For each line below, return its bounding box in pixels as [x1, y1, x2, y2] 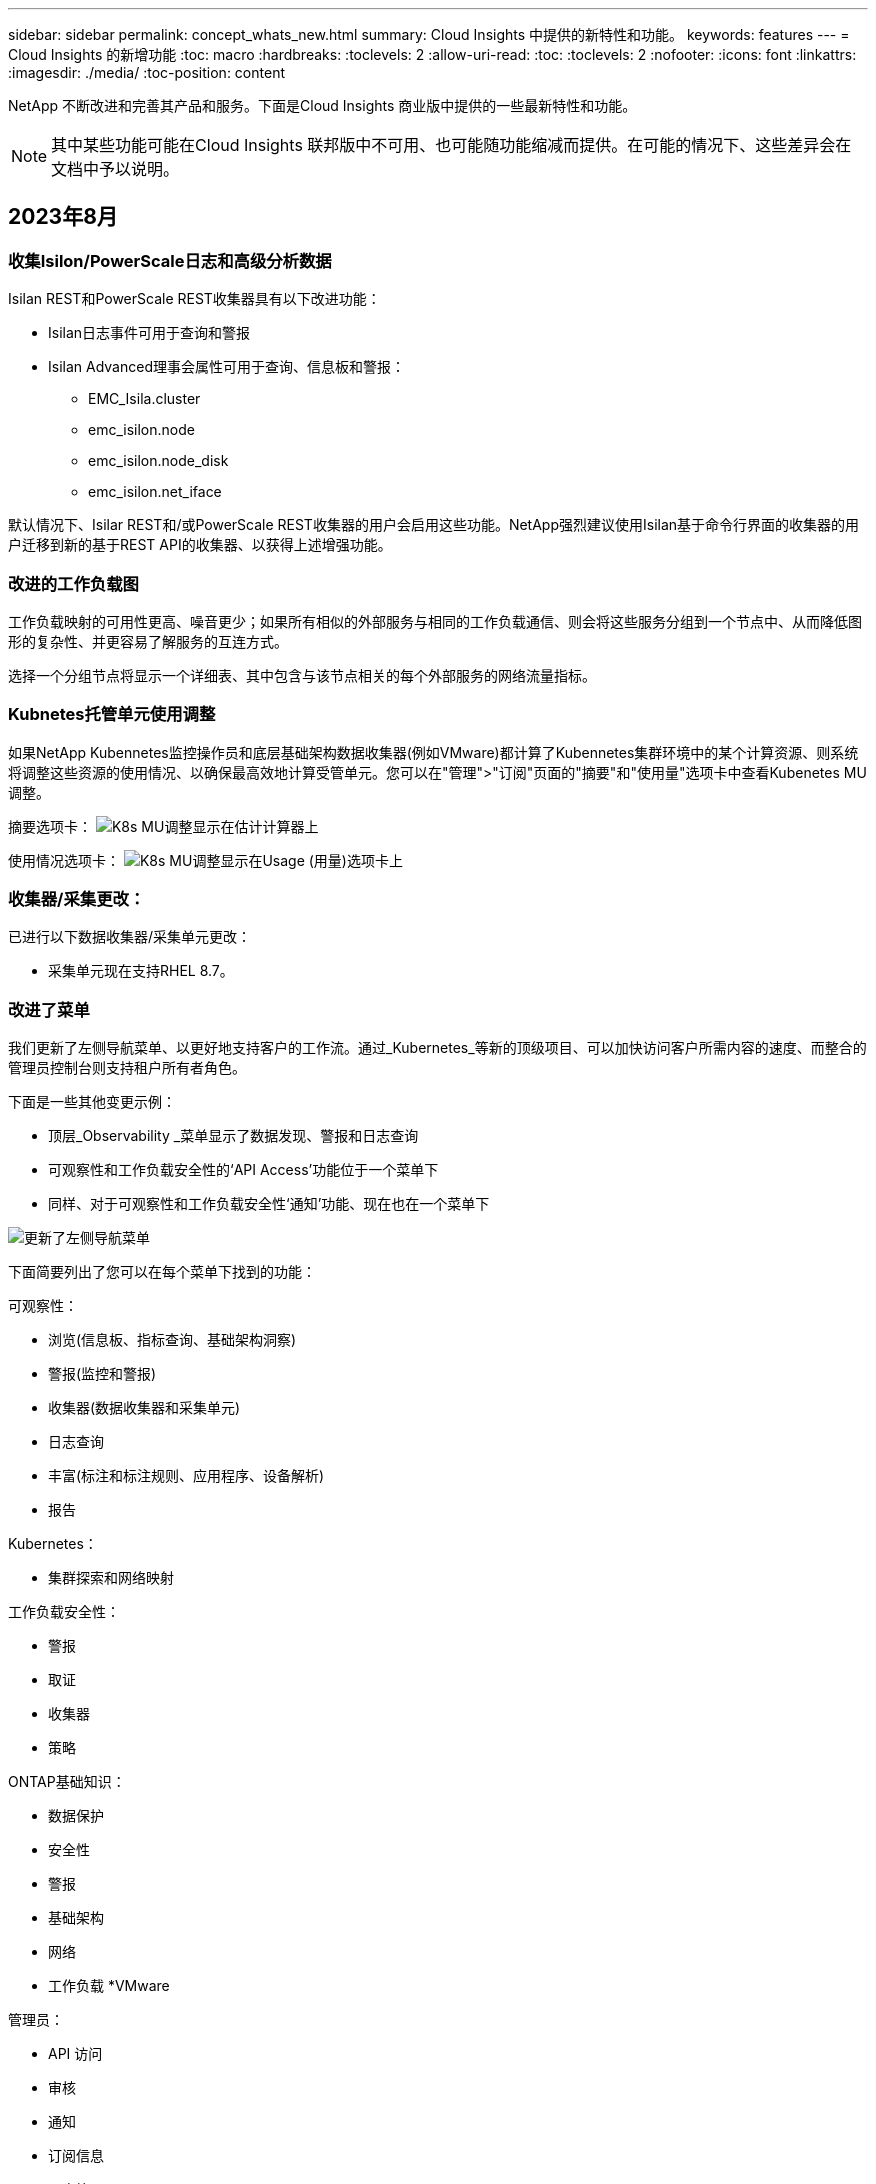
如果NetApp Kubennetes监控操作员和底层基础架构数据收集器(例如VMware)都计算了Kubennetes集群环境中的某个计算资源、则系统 [8, 743, 859, 761]
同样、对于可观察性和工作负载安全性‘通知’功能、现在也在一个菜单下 [48, 1195, 490, 1213]
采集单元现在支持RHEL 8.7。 [48, 962, 234, 980]
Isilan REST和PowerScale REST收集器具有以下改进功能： [8, 290, 381, 308]
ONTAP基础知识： [8, 1773, 126, 1791]
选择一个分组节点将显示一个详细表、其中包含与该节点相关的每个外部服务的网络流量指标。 [8, 666, 596, 684]
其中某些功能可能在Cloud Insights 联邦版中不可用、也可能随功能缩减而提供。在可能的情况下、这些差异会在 [51, 135, 852, 155]
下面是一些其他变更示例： [8, 1093, 176, 1111]
